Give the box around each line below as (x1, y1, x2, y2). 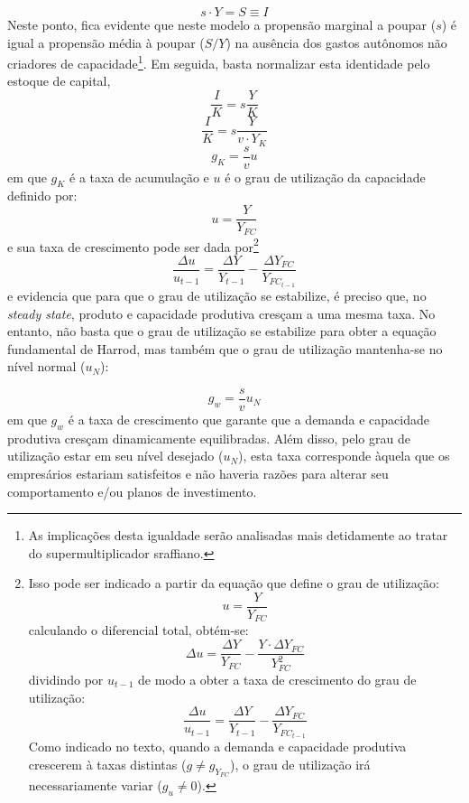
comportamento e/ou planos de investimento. (7, 481, 257, 500)
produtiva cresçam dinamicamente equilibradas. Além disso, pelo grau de (7, 428, 410, 447)
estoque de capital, (7, 71, 111, 90)
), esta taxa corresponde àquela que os (238, 446, 450, 465)
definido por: (7, 186, 78, 205)
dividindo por (28, 669, 104, 688)
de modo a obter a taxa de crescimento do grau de (137, 669, 417, 688)
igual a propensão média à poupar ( (7, 33, 205, 51)
